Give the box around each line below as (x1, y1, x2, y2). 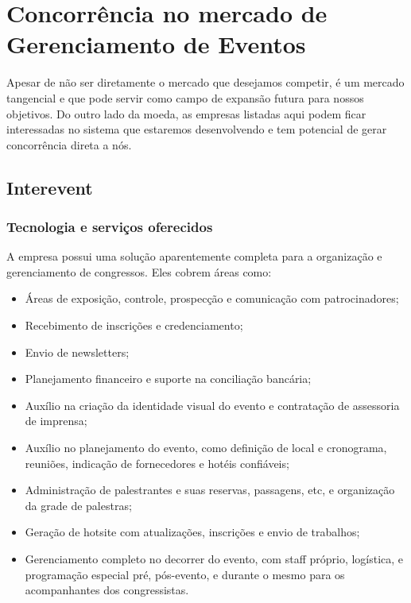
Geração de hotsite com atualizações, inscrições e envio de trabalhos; (25, 524, 360, 540)
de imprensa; (25, 412, 87, 429)
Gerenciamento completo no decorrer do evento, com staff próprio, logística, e (25, 551, 404, 566)
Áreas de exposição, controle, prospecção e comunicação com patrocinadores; (25, 290, 399, 307)
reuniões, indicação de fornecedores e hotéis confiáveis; (25, 454, 289, 471)
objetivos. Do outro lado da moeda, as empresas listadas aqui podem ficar (6, 105, 366, 122)
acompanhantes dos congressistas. (25, 582, 189, 598)
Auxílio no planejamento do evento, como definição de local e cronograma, (25, 439, 387, 456)
